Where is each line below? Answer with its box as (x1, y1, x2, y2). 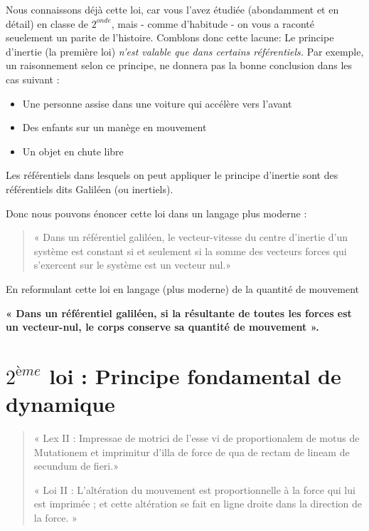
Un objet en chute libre (22, 143, 124, 158)
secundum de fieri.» (33, 458, 119, 473)
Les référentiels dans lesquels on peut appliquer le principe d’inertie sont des (6, 167, 338, 182)
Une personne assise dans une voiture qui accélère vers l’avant (22, 96, 292, 110)
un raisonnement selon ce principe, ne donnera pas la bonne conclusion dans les (6, 58, 353, 73)
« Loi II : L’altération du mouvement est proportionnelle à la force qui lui (33, 482, 355, 497)
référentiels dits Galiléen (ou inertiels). (6, 181, 173, 196)
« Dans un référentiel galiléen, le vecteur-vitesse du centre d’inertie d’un (33, 230, 348, 244)
